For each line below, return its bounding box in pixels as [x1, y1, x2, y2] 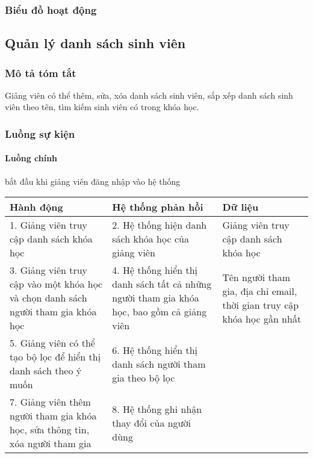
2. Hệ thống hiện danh [112, 218, 207, 232]
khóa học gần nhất [222, 311, 302, 326]
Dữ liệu [222, 200, 259, 214]
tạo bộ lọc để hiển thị [10, 350, 101, 364]
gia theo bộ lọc [112, 370, 175, 385]
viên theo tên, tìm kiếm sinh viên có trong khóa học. [5, 101, 199, 113]
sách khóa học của [112, 232, 189, 246]
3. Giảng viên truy [10, 263, 88, 277]
